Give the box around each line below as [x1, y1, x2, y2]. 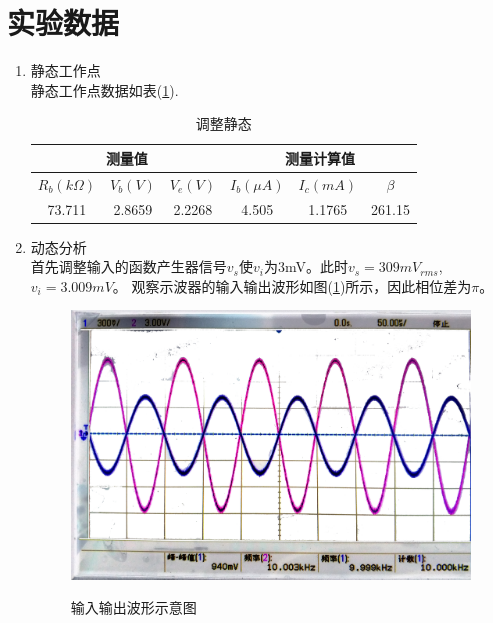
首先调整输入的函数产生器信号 [30, 256, 227, 277]
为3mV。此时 [263, 256, 348, 277]
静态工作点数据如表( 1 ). [30, 79, 179, 100]
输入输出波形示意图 [70, 597, 197, 618]
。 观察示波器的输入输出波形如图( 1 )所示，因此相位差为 [112, 275, 472, 296]
